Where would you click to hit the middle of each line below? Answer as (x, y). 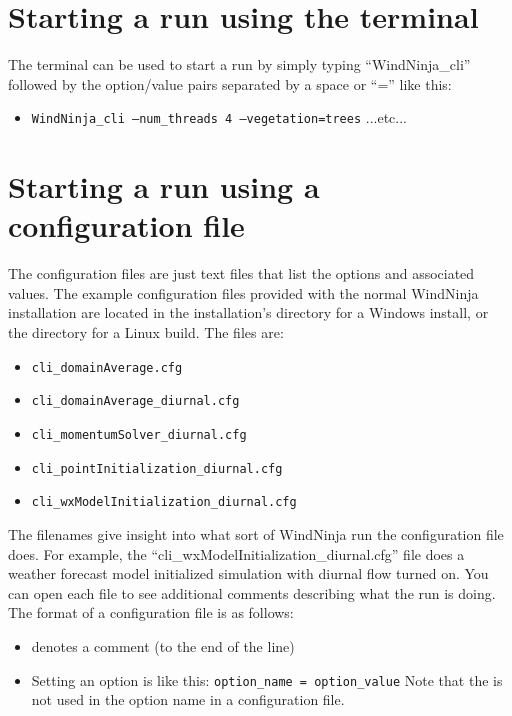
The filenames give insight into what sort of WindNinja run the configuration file (256, 533)
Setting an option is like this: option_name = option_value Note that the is (267, 679)
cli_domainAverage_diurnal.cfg (135, 401)
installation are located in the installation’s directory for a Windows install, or (248, 312)
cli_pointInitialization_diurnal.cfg (157, 468)
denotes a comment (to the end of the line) (163, 645)
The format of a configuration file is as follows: (151, 612)
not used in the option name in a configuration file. (188, 699)
